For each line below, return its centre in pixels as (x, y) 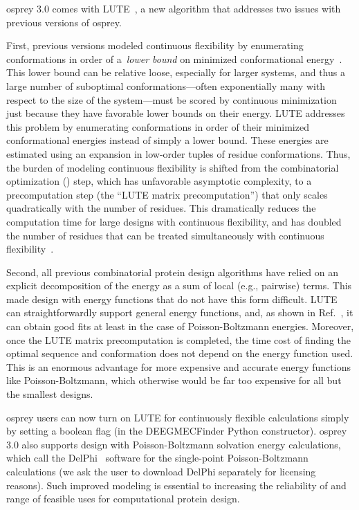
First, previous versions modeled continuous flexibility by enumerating (155, 45)
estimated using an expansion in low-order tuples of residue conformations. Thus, (178, 153)
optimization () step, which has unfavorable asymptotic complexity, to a (159, 181)
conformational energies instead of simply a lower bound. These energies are (167, 140)
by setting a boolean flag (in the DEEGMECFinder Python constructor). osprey (177, 431)
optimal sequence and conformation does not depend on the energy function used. (180, 353)
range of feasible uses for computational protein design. (123, 499)
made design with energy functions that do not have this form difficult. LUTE (172, 299)
